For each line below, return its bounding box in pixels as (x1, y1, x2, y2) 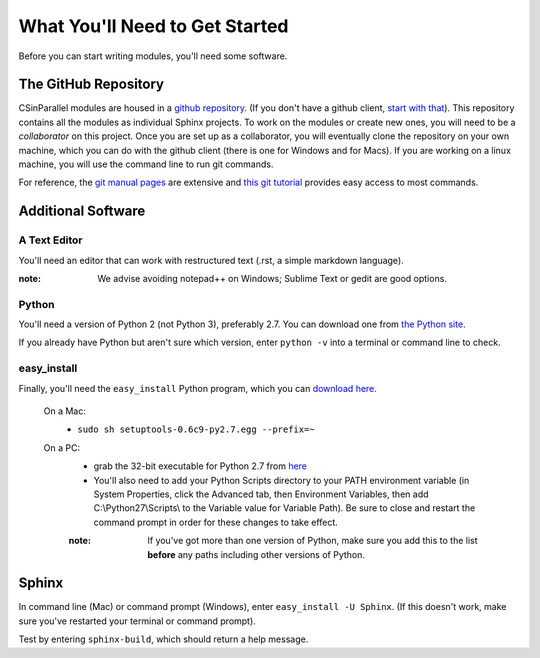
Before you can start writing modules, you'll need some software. (18, 50, 288, 62)
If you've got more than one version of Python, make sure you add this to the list (147, 535, 479, 547)
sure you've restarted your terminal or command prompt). (18, 615, 257, 627)
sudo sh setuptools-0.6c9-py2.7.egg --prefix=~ (77, 424, 315, 435)
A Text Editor (18, 233, 83, 247)
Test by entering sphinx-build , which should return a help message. (18, 633, 309, 645)
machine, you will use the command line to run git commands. (18, 158, 274, 170)
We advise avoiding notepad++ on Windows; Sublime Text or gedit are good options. (97, 272, 447, 284)
